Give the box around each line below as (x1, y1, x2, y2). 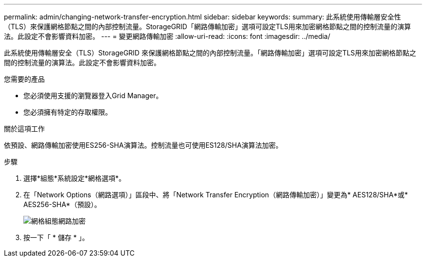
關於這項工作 (4, 124, 45, 133)
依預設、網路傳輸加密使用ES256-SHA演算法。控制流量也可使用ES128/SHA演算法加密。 (4, 141, 283, 149)
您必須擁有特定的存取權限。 (23, 108, 112, 116)
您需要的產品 (4, 75, 45, 83)
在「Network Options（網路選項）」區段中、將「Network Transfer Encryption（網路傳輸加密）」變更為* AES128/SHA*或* (23, 191, 408, 199)
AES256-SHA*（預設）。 (23, 200, 101, 209)
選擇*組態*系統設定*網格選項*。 (23, 174, 126, 182)
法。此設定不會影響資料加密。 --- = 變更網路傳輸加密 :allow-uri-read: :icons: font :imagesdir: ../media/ (4, 32, 331, 40)
